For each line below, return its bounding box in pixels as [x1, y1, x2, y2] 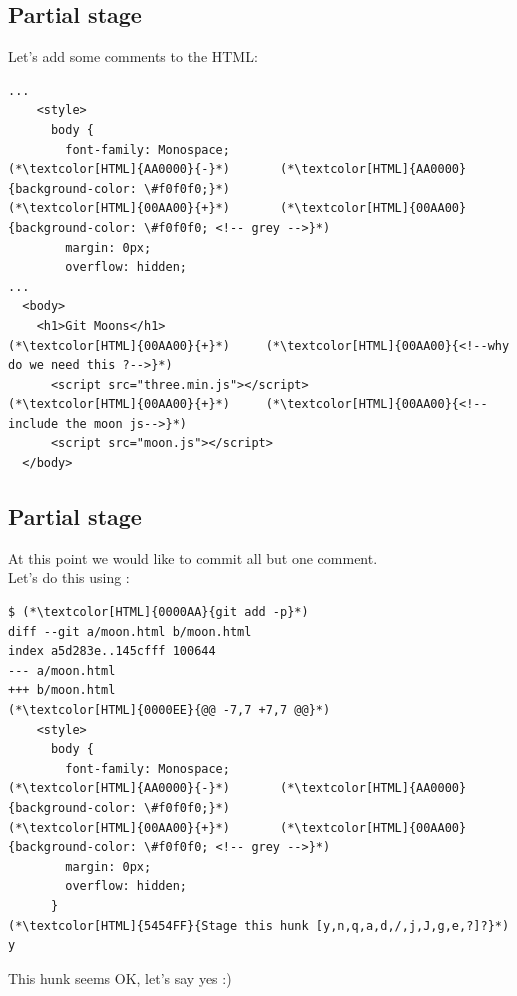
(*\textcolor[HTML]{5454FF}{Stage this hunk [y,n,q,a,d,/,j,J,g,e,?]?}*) [8, 918, 510, 933]
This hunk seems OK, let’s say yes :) [8, 967, 232, 988]
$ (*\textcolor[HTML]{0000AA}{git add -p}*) [8, 605, 309, 620]
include [8, 416, 59, 431]
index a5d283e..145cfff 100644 [8, 644, 216, 659]
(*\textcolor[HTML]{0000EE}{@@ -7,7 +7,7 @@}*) [8, 703, 331, 718]
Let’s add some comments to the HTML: [8, 46, 258, 67]
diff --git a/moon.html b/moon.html [8, 624, 252, 639]
